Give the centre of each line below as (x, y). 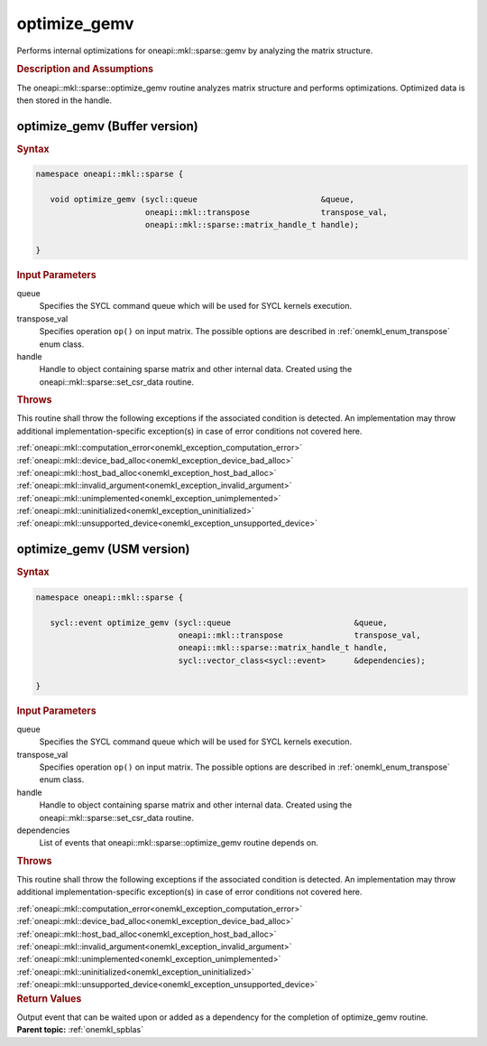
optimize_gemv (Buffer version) (107, 126)
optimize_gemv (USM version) (103, 550)
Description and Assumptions (85, 70)
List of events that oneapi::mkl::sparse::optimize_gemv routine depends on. (179, 843)
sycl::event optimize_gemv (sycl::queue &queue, (219, 622)
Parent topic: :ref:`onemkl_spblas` (80, 1030)
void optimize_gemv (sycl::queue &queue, (202, 200)
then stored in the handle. (64, 100)
